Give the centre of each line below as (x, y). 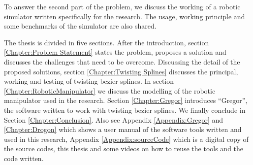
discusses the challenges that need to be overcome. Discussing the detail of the (122, 61)
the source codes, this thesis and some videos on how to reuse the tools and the (124, 148)
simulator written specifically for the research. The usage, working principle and (125, 16)
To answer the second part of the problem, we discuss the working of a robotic (122, 6)
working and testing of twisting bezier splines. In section (89, 81)
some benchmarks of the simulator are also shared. (80, 26)
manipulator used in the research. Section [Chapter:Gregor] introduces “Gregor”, (126, 100)
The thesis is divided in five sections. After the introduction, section (107, 42)
